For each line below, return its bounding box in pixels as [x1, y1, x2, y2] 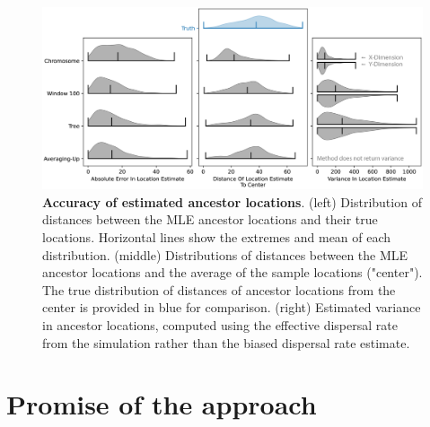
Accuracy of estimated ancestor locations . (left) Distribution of [42, 192, 422, 211]
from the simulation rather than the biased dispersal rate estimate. [42, 333, 410, 352]
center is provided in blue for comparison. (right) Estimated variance [42, 298, 421, 317]
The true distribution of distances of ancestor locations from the [42, 280, 396, 299]
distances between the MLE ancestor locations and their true [42, 210, 378, 229]
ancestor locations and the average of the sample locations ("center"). [42, 263, 423, 282]
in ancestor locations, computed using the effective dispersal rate [42, 316, 398, 335]
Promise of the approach [6, 386, 317, 423]
